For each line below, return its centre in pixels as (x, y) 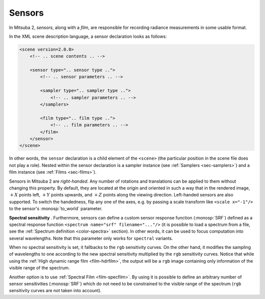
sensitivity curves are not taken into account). (55, 291)
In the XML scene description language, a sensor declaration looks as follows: (88, 36)
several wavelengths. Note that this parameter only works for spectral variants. (91, 238)
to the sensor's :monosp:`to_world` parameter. (56, 209)
